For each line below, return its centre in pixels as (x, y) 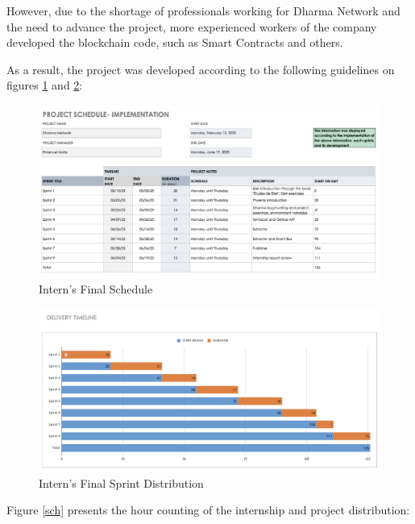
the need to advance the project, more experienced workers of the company (192, 26)
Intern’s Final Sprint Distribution (121, 482)
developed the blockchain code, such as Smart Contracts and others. (175, 42)
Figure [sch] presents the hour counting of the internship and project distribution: (208, 510)
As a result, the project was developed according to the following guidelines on (201, 69)
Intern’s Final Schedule (96, 289)
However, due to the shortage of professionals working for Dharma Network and (203, 10)
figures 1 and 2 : (45, 85)
